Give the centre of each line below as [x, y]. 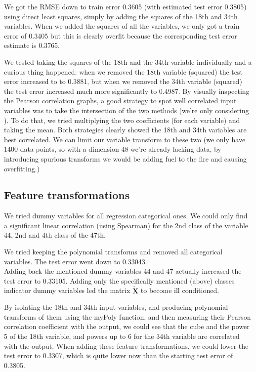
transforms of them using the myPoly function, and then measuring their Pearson [128, 316]
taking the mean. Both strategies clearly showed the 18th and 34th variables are [125, 130]
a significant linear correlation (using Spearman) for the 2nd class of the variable [126, 225]
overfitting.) [22, 168]
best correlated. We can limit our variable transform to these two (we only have [125, 139]
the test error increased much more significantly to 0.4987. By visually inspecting [127, 91]
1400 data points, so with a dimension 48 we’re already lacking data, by [113, 149]
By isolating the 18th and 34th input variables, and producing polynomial [116, 307]
